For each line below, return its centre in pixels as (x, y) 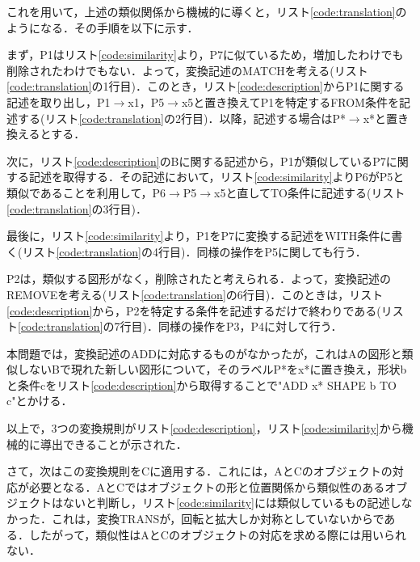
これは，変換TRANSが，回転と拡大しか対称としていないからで (218, 519)
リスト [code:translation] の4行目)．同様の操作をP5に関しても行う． (194, 251)
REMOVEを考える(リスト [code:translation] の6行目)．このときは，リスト (195, 294)
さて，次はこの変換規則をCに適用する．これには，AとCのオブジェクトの (199, 471)
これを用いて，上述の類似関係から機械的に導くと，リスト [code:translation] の (207, 11)
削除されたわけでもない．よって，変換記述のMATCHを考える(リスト (187, 70)
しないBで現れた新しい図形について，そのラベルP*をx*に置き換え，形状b (212, 369)
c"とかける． (40, 401)
